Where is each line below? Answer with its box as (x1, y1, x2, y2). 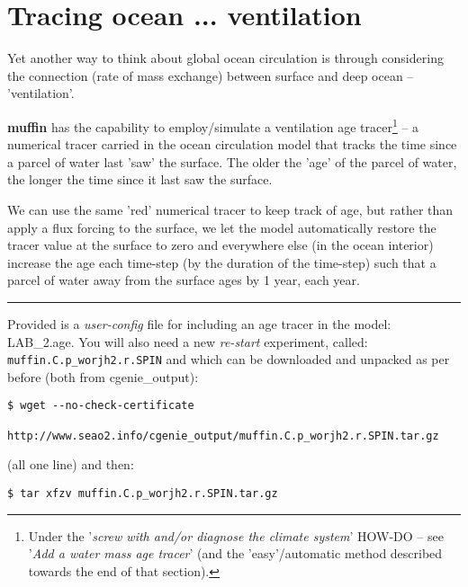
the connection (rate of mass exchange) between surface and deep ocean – (7, 66, 414, 84)
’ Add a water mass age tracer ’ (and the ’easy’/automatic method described (28, 544, 443, 563)
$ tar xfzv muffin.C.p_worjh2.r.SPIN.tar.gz (7, 486, 278, 500)
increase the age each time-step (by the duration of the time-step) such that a (7, 253, 436, 271)
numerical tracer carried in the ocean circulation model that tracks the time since (7, 135, 457, 154)
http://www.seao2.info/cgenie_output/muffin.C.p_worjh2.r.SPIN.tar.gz (7, 429, 439, 442)
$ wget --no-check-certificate (7, 399, 194, 413)
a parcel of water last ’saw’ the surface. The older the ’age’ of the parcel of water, (7, 152, 457, 171)
